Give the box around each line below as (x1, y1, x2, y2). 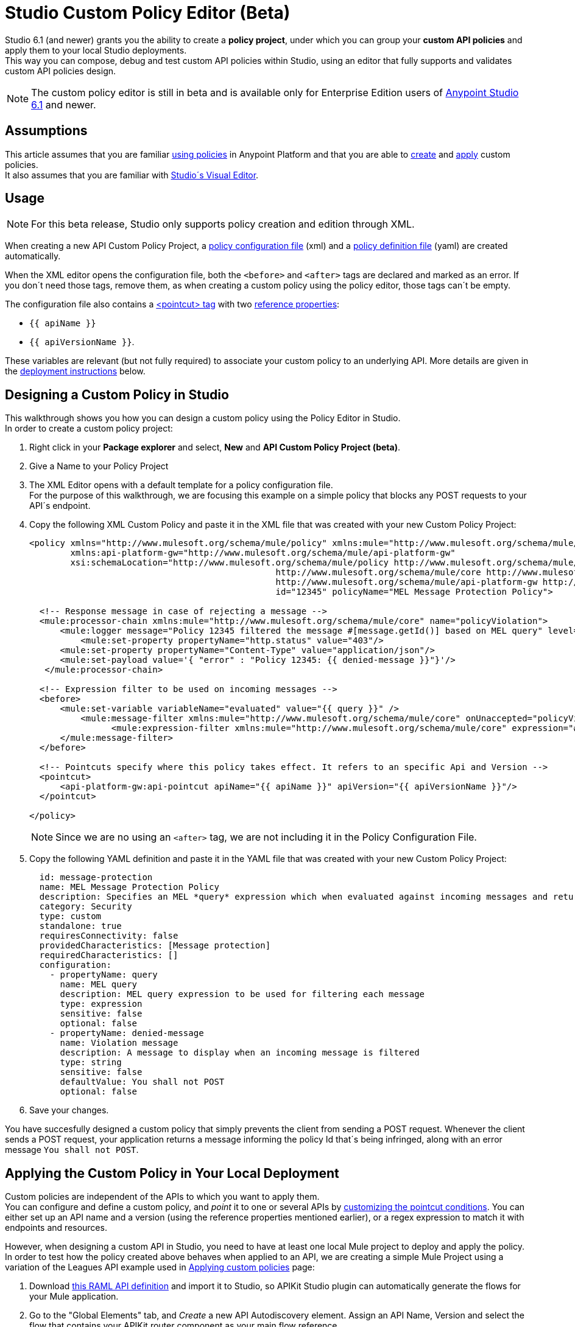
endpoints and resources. (5, 1222, 107, 1233)
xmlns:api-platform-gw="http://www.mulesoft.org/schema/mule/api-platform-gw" (70, 548, 456, 558)
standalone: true (39, 921, 122, 931)
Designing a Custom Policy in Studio (5, 387, 229, 402)
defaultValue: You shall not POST (60, 1077, 225, 1087)
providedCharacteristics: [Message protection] (39, 940, 271, 951)
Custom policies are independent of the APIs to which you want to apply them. (5, 1191, 320, 1202)
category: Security (39, 902, 132, 912)
